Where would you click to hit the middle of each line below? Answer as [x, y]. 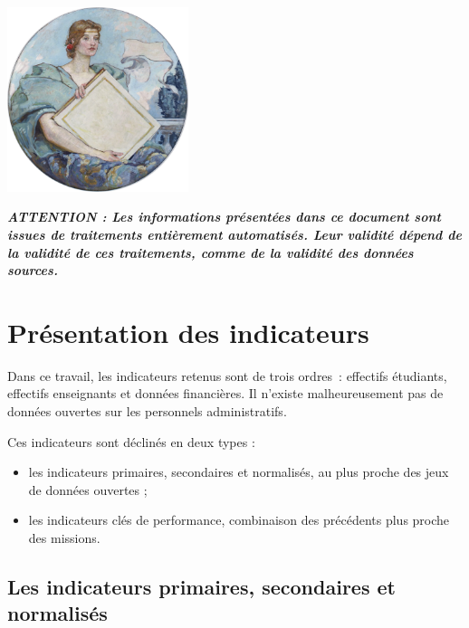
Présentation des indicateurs [188, 332]
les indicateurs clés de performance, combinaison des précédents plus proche [239, 520]
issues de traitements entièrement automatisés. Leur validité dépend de [234, 234]
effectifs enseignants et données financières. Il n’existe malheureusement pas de [225, 393]
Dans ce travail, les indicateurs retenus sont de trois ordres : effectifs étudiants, [227, 375]
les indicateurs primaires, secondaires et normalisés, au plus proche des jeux [239, 472]
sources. [33, 270]
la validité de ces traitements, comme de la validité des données [211, 252]
